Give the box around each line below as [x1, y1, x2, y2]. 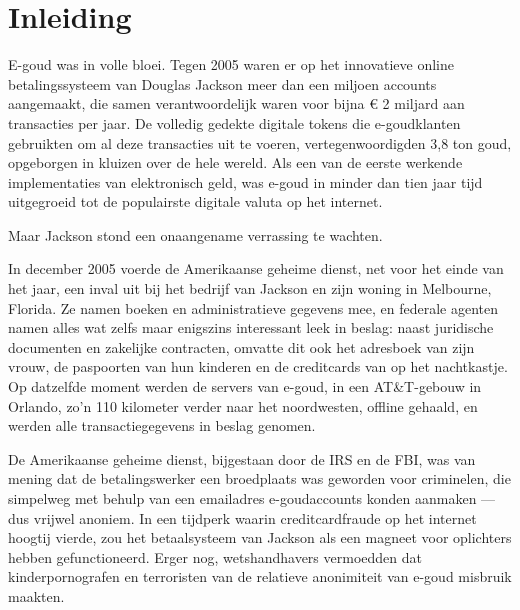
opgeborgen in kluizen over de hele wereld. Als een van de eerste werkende [8, 152, 463, 173]
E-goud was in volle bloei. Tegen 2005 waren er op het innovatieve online [8, 54, 454, 75]
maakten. [8, 585, 65, 606]
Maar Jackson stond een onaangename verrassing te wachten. [8, 224, 383, 245]
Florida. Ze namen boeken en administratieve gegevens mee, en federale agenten [8, 297, 499, 318]
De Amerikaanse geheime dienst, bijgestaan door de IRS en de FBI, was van [8, 448, 476, 469]
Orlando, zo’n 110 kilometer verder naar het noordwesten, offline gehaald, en [8, 395, 478, 416]
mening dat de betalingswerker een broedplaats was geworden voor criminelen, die [8, 468, 511, 489]
